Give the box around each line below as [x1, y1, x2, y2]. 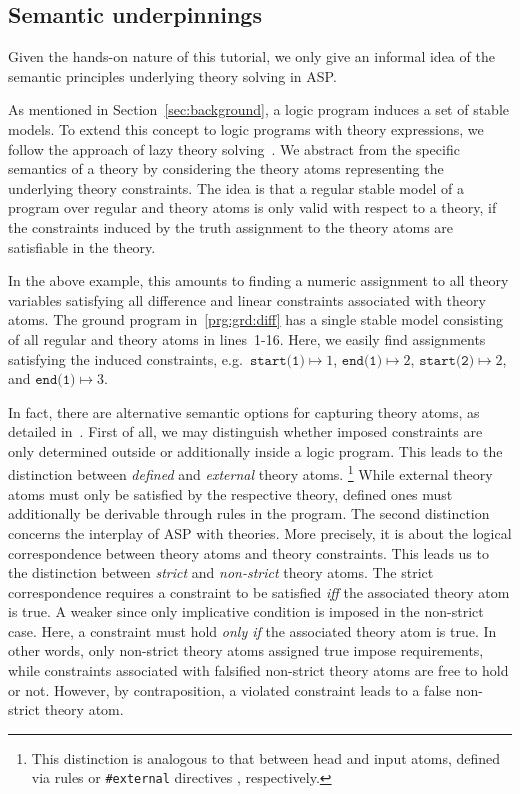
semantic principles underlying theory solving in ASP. [8, 65, 337, 86]
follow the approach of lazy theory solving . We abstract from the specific [8, 138, 460, 159]
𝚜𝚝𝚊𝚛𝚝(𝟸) [419, 353, 475, 368]
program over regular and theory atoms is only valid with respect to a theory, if [8, 197, 497, 218]
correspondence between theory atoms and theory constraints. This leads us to [8, 542, 489, 563]
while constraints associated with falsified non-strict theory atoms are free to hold [8, 660, 509, 681]
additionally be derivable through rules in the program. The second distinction [8, 503, 490, 524]
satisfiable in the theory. [8, 236, 156, 257]
